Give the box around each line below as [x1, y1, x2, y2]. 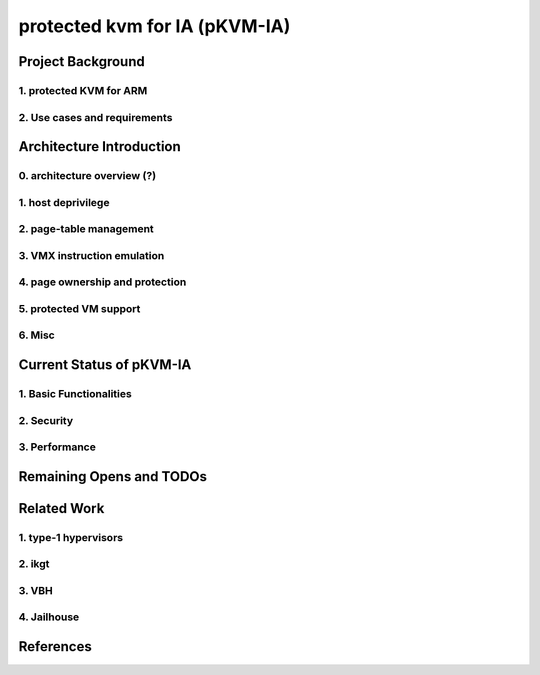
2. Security [18, 413, 74, 427]
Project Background [18, 53, 145, 70]
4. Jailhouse [18, 610, 80, 624]
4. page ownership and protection [18, 275, 187, 289]
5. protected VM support [18, 301, 141, 315]
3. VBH [18, 583, 54, 597]
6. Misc [18, 328, 55, 342]
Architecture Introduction [18, 138, 182, 155]
